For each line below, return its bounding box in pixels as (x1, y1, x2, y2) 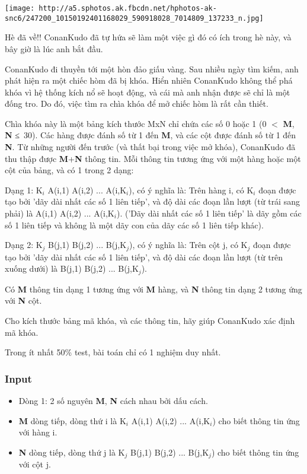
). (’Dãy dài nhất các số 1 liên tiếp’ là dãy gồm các (116, 207, 302, 219)
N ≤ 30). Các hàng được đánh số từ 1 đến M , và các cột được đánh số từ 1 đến (5, 129, 296, 141)
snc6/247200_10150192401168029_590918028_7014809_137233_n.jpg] (5, 14, 264, 23)
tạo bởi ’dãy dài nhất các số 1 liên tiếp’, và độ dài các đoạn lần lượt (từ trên (5, 250, 283, 263)
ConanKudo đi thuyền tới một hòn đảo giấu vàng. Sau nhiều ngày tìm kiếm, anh (5, 62, 299, 75)
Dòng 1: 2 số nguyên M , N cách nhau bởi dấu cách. (18, 394, 208, 406)
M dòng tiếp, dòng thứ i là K (18, 414, 126, 427)
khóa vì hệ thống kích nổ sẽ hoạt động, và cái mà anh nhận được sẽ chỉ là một (5, 85, 290, 98)
